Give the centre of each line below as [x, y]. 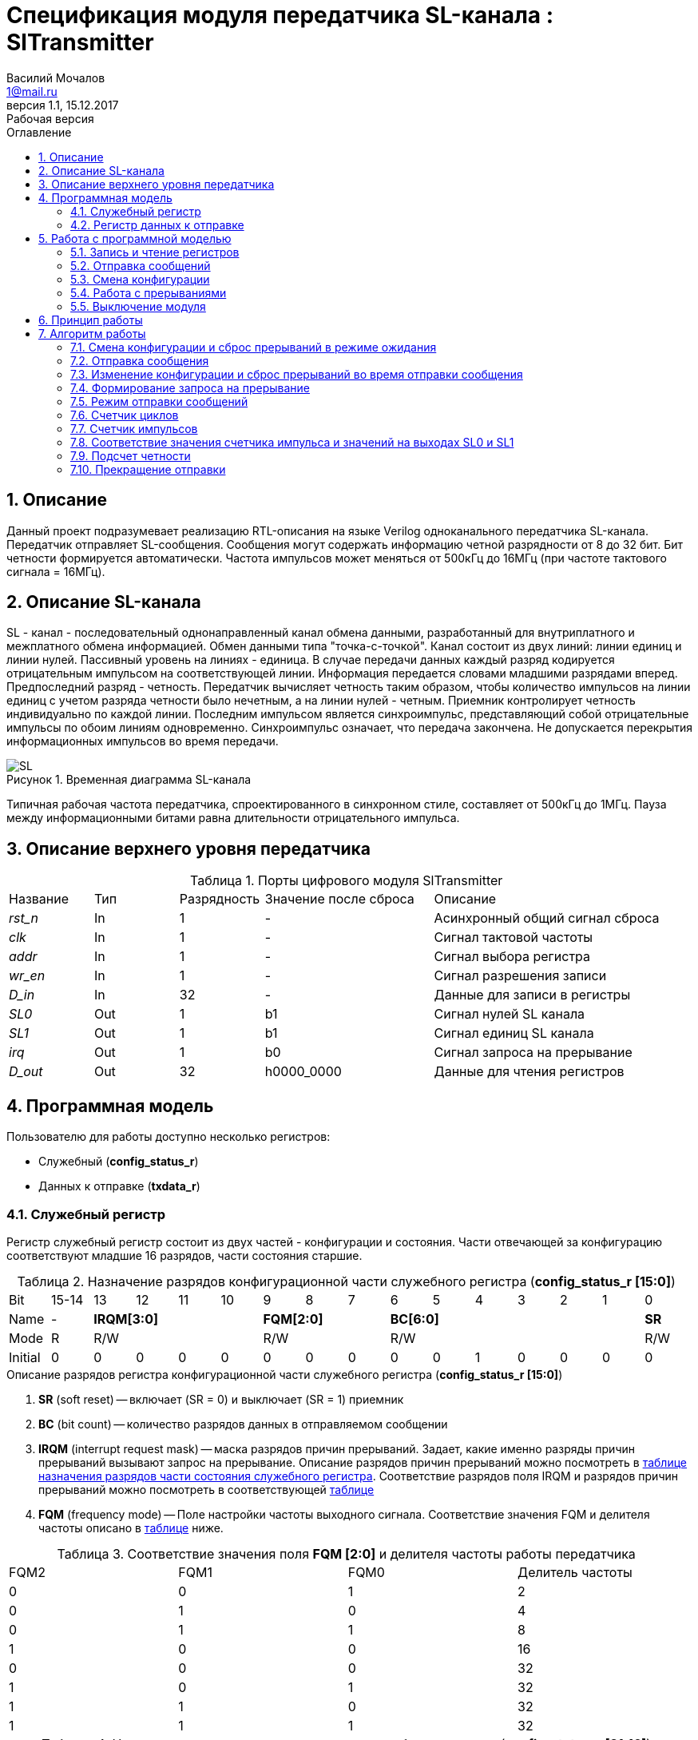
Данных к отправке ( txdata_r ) [119, 1186]
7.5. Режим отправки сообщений [159, 401]
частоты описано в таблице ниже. [131, 1527]
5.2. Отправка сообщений [141, 265]
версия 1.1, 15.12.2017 [63, 105]
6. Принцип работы [91, 320]
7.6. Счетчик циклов [125, 415]
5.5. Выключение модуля [138, 306]
